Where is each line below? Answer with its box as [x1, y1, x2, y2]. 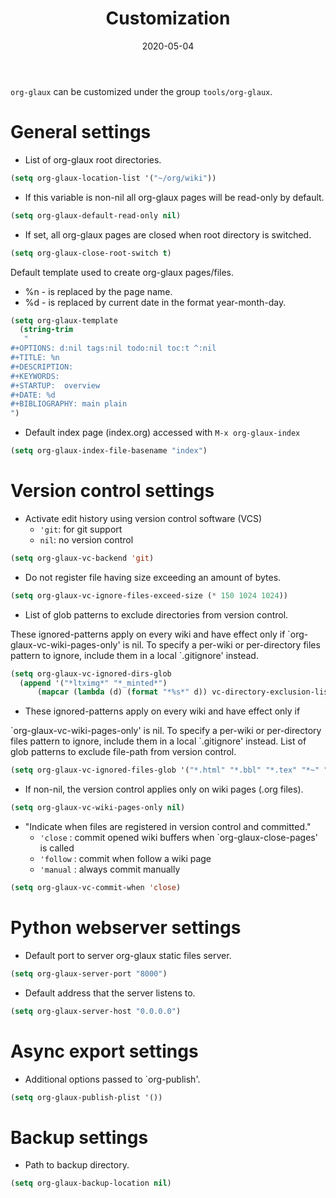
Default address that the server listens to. [24, 987, 196, 999]
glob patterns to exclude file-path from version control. [10, 746, 237, 758]
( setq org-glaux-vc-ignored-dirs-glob [10, 668, 172, 679]
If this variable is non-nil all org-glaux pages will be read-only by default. [24, 191, 325, 203]
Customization [105, 7, 231, 30]
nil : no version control [39, 533, 134, 546]
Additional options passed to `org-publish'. [24, 1073, 201, 1085]
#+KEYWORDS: [10, 371, 60, 381]
